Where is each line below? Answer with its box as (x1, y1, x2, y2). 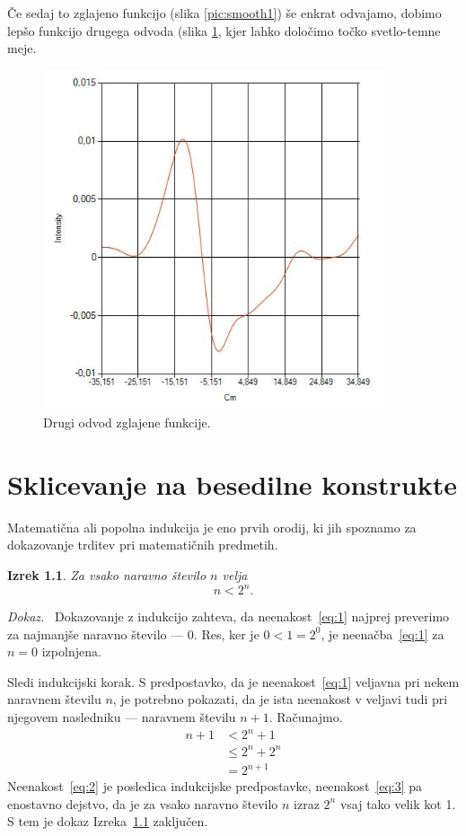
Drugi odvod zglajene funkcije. (43, 413, 211, 432)
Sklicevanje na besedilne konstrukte (7, 465, 458, 502)
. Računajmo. (268, 708, 343, 726)
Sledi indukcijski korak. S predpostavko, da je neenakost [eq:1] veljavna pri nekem (7, 672, 460, 691)
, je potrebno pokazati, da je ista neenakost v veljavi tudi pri (112, 690, 448, 708)
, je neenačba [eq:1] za (321, 624, 444, 643)
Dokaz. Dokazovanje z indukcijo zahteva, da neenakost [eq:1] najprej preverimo (7, 607, 450, 626)
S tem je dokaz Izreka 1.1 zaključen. (7, 812, 208, 831)
